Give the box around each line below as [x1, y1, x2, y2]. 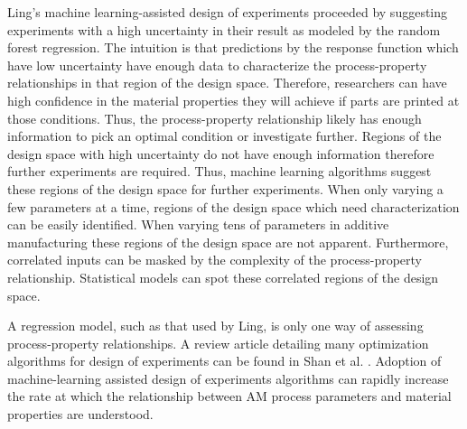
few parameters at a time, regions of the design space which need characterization [7, 197, 460, 216]
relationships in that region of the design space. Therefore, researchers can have [7, 73, 447, 92]
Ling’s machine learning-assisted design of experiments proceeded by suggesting [7, 3, 448, 21]
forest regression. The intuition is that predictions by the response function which [7, 38, 459, 57]
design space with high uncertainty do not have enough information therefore [7, 144, 434, 163]
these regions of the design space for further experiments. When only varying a [7, 179, 444, 198]
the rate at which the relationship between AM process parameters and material [7, 387, 452, 406]
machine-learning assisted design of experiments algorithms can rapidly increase [7, 368, 449, 387]
